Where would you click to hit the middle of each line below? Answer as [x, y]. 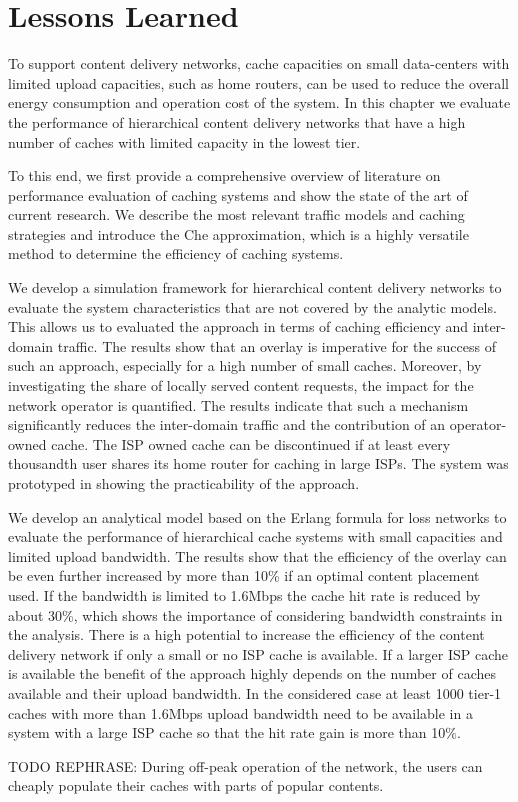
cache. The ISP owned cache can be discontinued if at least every [251, 443]
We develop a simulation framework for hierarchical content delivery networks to [255, 287]
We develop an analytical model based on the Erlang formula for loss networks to [257, 516]
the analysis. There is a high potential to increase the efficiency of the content [246, 634]
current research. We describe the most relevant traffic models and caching [236, 214]
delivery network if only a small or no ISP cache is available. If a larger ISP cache [258, 653]
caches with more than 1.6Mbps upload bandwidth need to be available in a [240, 712]
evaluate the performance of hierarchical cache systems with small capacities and [255, 536]
